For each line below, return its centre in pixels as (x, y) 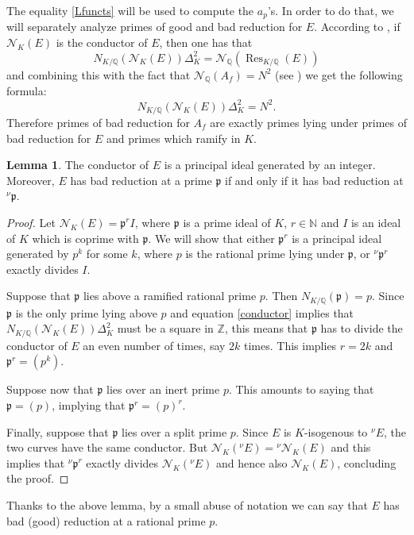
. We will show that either (211, 238)
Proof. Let (31, 222)
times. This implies (290, 345)
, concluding (367, 462)
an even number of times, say (154, 345)
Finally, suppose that (58, 431)
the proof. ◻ (38, 478)
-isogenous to (336, 431)
